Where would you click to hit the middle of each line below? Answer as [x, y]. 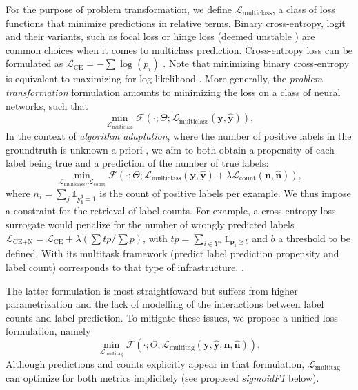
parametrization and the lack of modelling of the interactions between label [165, 304]
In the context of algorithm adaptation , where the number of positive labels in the [179, 136]
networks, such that [47, 105]
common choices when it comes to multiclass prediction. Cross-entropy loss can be [179, 49]
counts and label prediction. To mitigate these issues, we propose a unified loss [172, 317]
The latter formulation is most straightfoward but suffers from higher [152, 290]
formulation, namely [48, 331]
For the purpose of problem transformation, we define [119, 9]
